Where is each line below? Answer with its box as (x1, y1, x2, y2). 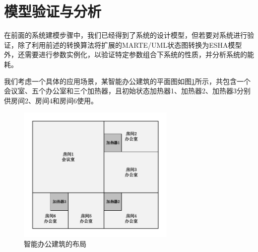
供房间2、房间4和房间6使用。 (4, 95, 98, 105)
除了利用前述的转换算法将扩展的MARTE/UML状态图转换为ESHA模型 (17, 39, 242, 50)
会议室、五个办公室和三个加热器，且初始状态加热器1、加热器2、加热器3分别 (4, 85, 251, 96)
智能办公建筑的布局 (24, 239, 86, 249)
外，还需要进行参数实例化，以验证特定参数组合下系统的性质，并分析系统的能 (4, 49, 254, 60)
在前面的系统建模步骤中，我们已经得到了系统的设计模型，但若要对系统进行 (4, 30, 247, 40)
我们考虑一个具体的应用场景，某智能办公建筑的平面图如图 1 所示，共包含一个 (4, 76, 251, 86)
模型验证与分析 (4, 1, 102, 21)
